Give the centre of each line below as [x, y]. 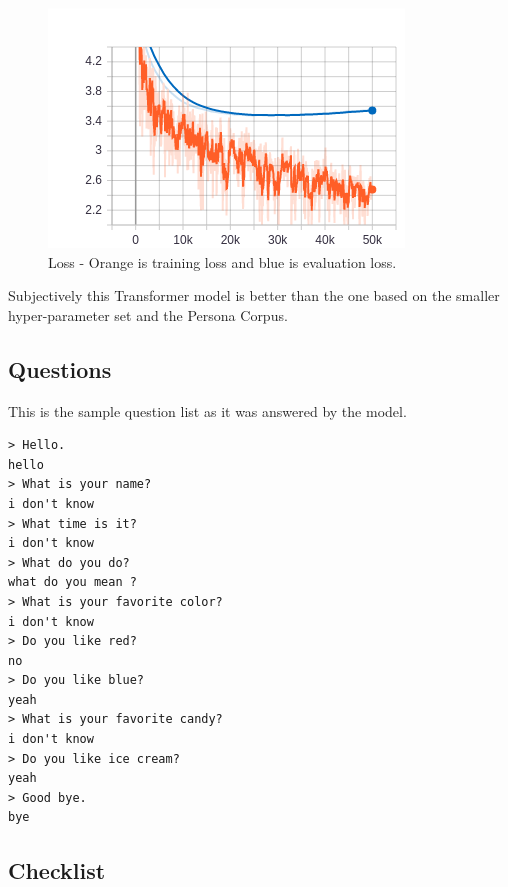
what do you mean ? [72, 582]
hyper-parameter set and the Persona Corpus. [148, 314]
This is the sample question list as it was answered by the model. [207, 410]
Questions [60, 368]
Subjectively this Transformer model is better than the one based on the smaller [254, 295]
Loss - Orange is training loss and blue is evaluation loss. [222, 261]
